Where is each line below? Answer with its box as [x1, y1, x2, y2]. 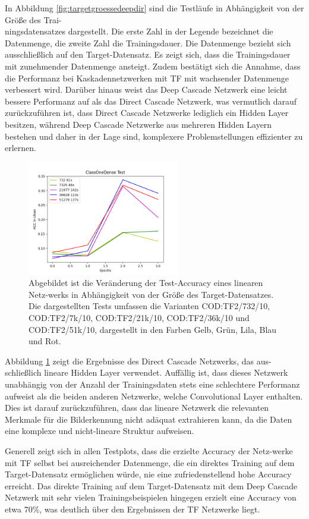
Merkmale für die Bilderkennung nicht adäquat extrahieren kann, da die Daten [5, 413, 292, 425]
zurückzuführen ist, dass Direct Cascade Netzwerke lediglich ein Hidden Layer [5, 106, 289, 119]
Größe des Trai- [5, 13, 62, 26]
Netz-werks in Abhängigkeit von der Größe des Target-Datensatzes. [29, 288, 274, 300]
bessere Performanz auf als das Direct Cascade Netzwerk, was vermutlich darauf [5, 95, 297, 107]
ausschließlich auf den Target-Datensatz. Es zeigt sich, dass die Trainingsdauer [5, 48, 291, 61]
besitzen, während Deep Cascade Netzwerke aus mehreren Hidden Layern [5, 118, 272, 130]
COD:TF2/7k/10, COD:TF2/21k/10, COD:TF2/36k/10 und [29, 312, 250, 324]
